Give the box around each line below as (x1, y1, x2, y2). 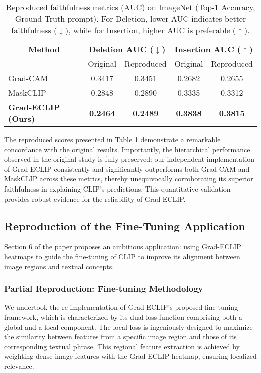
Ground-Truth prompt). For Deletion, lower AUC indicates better (15, 13, 246, 24)
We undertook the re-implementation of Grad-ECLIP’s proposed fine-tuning (4, 302, 238, 312)
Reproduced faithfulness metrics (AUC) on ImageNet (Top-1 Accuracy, (6, 1, 255, 13)
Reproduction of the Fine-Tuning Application (4, 218, 245, 233)
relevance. (4, 360, 34, 371)
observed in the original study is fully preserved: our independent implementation (4, 154, 255, 164)
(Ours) (8, 113, 35, 124)
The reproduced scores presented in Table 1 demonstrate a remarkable (4, 134, 221, 144)
